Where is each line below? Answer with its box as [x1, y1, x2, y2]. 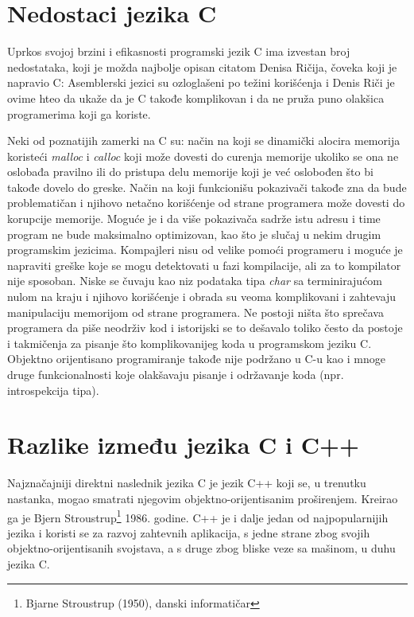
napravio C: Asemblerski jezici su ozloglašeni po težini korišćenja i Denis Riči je [7, 74, 395, 91]
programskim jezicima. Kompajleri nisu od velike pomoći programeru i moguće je [7, 241, 403, 258]
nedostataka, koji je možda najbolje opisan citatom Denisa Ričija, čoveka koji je [7, 58, 397, 75]
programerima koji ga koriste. [7, 105, 151, 122]
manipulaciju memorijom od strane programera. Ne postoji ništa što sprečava [7, 303, 384, 320]
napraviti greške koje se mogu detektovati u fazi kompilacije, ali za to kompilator [7, 256, 401, 273]
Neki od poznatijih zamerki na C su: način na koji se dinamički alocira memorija [7, 132, 400, 149]
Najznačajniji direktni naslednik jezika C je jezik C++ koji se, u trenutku [7, 474, 366, 491]
